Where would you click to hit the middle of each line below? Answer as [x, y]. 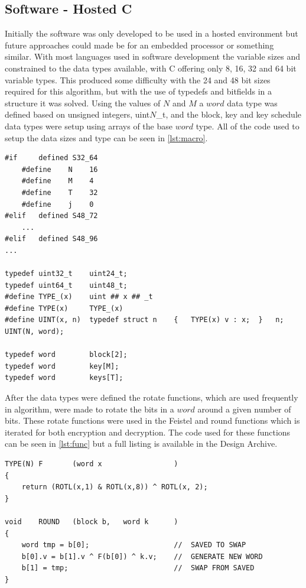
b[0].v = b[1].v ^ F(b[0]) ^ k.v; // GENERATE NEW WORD [142, 556]
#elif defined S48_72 [51, 216]
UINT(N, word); [35, 332]
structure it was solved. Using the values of [83, 103]
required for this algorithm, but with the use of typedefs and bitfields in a [139, 91]
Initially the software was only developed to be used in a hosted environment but [152, 33]
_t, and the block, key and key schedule [229, 114]
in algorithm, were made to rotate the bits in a [89, 409]
